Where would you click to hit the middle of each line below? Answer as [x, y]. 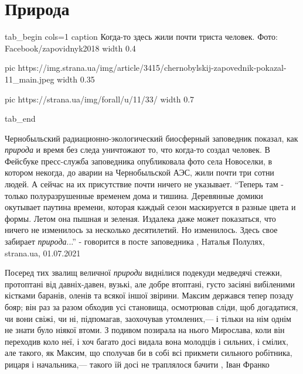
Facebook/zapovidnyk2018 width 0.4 [70, 48]
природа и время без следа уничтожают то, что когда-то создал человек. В [137, 150]
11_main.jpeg [30, 79]
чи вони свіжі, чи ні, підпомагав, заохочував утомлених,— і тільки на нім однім [148, 318]
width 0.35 [76, 79]
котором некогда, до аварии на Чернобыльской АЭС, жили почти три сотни [139, 172]
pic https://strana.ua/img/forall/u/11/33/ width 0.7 [100, 99]
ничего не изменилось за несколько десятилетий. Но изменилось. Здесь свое [141, 230]
